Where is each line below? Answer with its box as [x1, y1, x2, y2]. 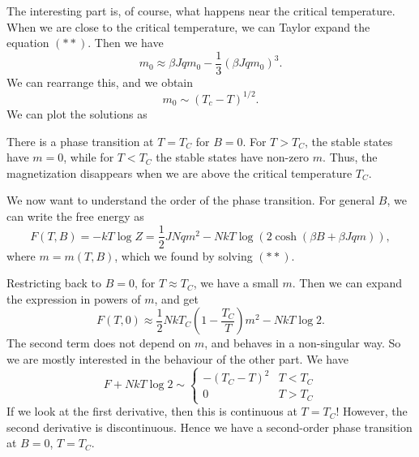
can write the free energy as [6, 207, 144, 224]
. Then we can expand [292, 274, 403, 291]
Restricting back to [6, 274, 101, 291]
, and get [154, 290, 199, 307]
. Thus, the [323, 149, 378, 166]
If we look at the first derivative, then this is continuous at [6, 403, 297, 420]
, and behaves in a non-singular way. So [204, 334, 401, 351]
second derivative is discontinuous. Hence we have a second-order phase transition [6, 418, 413, 435]
